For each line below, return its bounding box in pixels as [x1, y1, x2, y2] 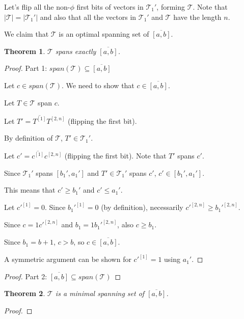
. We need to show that [62, 79, 134, 90]
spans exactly [55, 45, 96, 56]
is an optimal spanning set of [59, 29, 149, 39]
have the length [173, 11, 222, 22]
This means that [4, 184, 56, 195]
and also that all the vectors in [40, 11, 137, 22]
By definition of [4, 132, 53, 143]
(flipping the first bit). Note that [64, 150, 167, 161]
